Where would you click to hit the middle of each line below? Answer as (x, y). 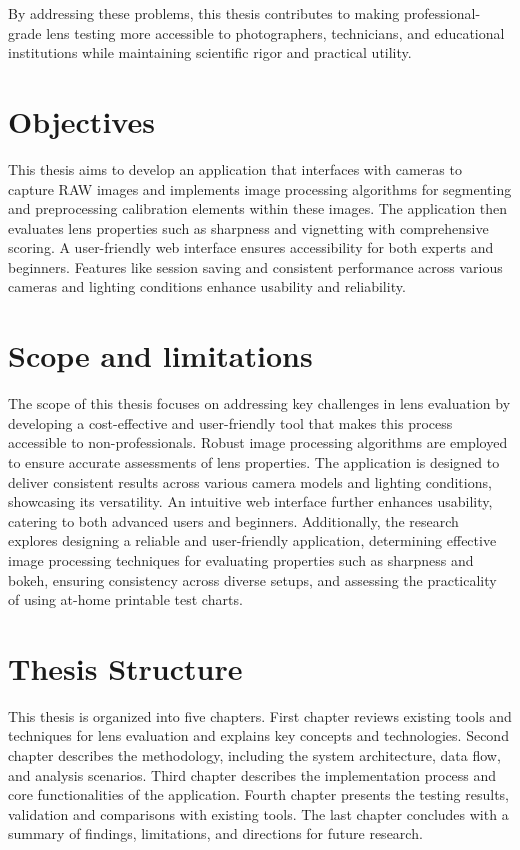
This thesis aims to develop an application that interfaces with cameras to (235, 168)
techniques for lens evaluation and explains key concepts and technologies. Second (258, 735)
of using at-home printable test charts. (125, 599)
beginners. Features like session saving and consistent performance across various (255, 266)
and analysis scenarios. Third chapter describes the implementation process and (252, 774)
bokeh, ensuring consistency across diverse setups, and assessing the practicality (252, 579)
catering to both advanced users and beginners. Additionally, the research (233, 520)
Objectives (81, 120)
